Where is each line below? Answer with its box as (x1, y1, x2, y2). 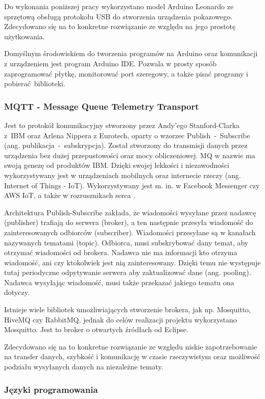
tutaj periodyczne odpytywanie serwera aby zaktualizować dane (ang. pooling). (4, 267, 251, 278)
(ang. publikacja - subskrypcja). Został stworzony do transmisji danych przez (4, 140, 248, 151)
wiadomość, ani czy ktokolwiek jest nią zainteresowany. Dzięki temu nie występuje (4, 257, 261, 267)
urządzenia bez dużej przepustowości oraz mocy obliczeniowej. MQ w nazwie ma (4, 149, 255, 160)
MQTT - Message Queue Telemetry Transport (4, 99, 199, 112)
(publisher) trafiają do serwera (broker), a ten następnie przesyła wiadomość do (4, 217, 253, 228)
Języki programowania (4, 383, 98, 395)
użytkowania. (4, 31, 45, 41)
